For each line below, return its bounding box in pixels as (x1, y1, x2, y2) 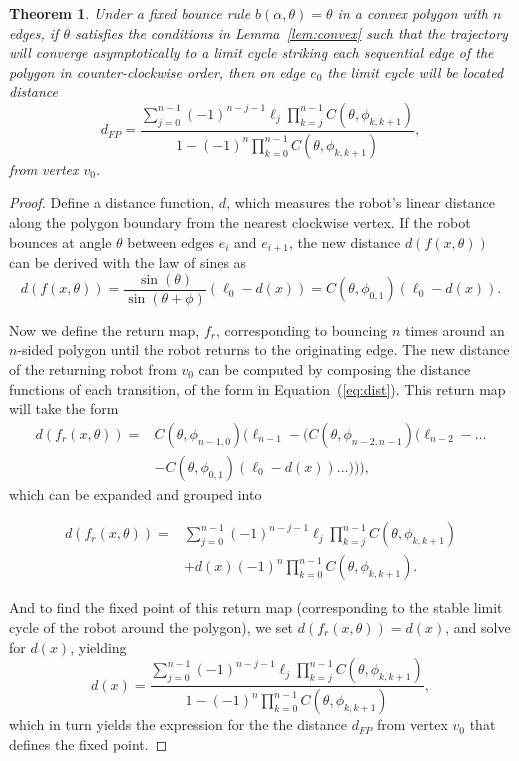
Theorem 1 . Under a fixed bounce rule (9, 3, 251, 23)
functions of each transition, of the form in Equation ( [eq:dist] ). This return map (9, 378, 506, 399)
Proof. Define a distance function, (9, 192, 215, 213)
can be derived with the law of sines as (9, 252, 247, 273)
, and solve (445, 617, 511, 638)
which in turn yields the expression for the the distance (9, 714, 347, 735)
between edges (127, 231, 215, 252)
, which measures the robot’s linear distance (226, 192, 495, 213)
